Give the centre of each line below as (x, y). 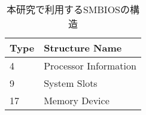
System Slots (71, 83)
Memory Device (77, 100)
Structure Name (83, 48)
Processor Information (90, 66)
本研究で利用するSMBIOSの (68, 9)
